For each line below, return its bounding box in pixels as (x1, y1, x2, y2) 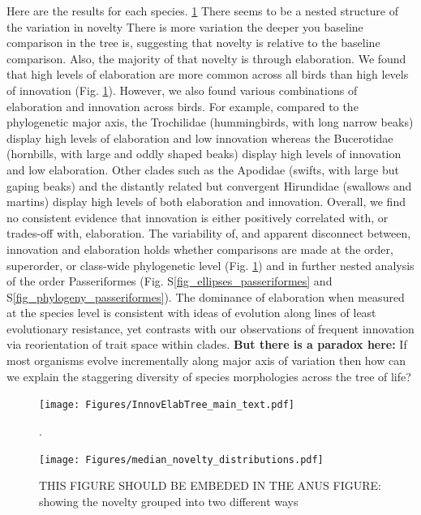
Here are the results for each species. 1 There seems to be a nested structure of (6, 2, 399, 19)
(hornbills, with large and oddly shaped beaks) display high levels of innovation (6, 145, 402, 162)
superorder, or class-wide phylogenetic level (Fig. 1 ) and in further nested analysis (6, 256, 415, 273)
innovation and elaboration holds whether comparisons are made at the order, (6, 240, 393, 257)
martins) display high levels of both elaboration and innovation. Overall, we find (6, 193, 406, 210)
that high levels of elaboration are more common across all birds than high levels (6, 66, 409, 83)
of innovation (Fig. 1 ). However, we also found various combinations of (6, 81, 358, 98)
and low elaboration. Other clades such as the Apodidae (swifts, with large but (6, 161, 399, 178)
